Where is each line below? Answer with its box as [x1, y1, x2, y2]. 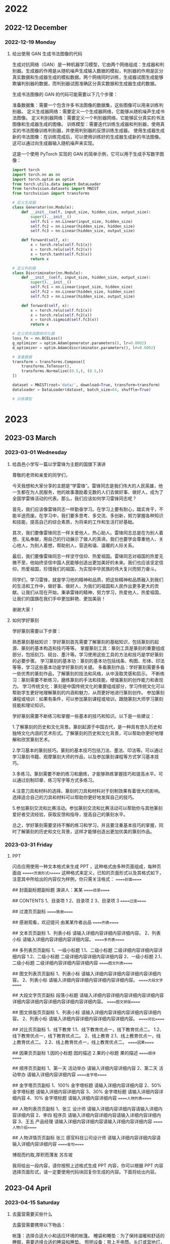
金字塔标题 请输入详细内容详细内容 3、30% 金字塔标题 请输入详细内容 [12, 1088, 159, 1094]
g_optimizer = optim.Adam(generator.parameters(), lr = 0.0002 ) [12, 341, 147, 346]
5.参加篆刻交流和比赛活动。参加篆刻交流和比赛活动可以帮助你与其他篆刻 [12, 805, 163, 811]
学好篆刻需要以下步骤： [12, 628, 61, 634]
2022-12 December [5, 23, 67, 32]
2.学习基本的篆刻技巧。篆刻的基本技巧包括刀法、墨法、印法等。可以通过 [12, 747, 163, 753]
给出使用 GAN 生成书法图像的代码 [12, 50, 83, 56]
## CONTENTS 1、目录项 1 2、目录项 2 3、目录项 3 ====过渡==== [12, 897, 147, 903]
